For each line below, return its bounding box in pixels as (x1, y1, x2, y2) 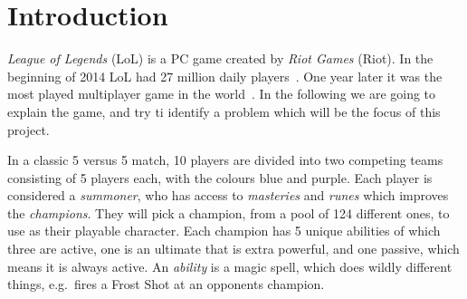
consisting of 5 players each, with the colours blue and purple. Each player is (7, 168, 433, 187)
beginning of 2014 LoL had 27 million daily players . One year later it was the (7, 66, 443, 85)
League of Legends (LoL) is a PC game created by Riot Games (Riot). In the (7, 49, 434, 68)
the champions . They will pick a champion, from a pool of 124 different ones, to (7, 203, 450, 222)
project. (7, 120, 50, 139)
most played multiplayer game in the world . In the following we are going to (7, 84, 436, 103)
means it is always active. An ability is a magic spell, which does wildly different (7, 256, 453, 275)
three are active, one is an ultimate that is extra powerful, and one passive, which (7, 239, 460, 258)
